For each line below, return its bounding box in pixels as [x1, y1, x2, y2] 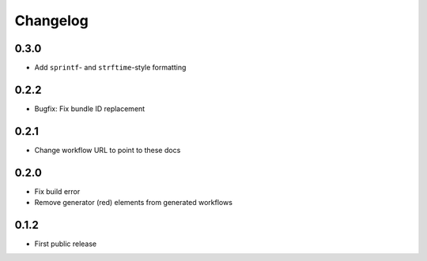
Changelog [14, 12, 89, 29]
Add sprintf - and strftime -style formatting [34, 63, 187, 73]
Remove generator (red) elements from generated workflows [34, 198, 233, 207]
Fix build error [34, 186, 81, 196]
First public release [34, 239, 97, 248]
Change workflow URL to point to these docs [34, 145, 181, 155]
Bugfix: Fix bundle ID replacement [34, 103, 145, 114]
